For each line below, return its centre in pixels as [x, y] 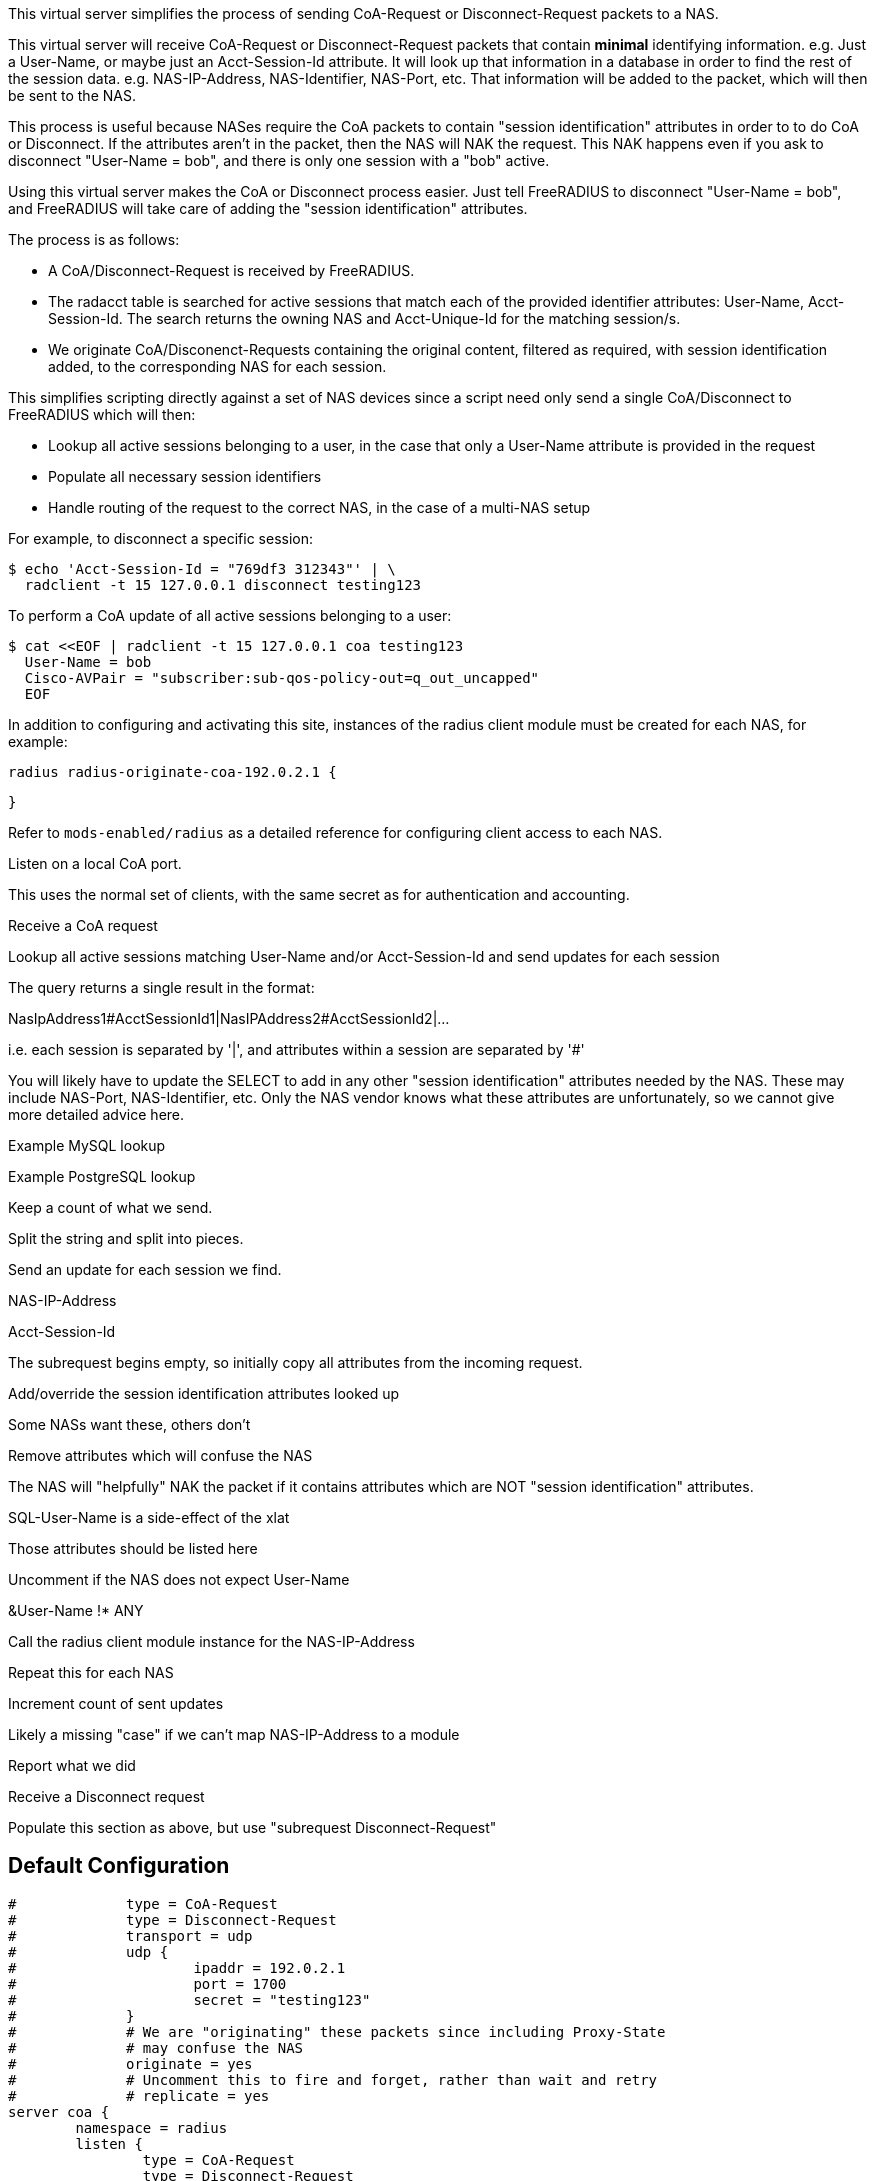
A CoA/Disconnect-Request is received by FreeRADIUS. [231, 270]
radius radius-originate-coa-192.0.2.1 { [172, 772]
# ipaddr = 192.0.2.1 [177, 1967]
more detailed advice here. [96, 1114]
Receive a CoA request [83, 925]
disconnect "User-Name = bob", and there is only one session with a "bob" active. [279, 160]
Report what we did [72, 1765]
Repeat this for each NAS [91, 1672]
